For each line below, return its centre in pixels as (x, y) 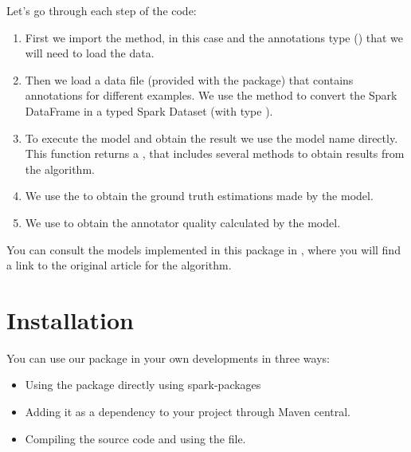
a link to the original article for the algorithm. (119, 265)
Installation (70, 319)
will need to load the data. (90, 53)
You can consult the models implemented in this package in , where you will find (204, 249)
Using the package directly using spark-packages (143, 385)
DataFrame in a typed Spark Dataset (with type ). (149, 110)
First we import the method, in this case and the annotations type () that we (214, 37)
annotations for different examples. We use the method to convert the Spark (211, 95)
